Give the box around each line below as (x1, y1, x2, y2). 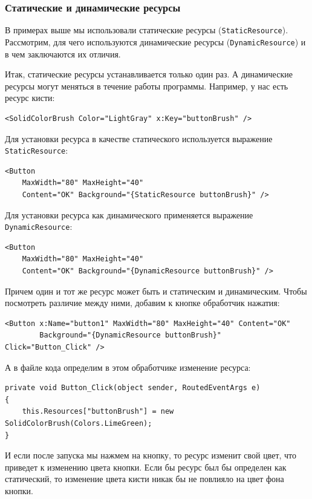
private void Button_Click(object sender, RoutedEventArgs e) (5, 383, 261, 393)
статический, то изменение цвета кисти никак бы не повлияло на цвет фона (5, 472, 284, 485)
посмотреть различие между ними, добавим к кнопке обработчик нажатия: (5, 296, 280, 309)
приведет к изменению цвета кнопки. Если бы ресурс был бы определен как (5, 460, 287, 473)
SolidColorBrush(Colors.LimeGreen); (5, 419, 152, 428)
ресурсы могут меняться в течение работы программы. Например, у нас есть (5, 79, 288, 92)
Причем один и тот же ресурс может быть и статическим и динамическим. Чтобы (5, 284, 307, 297)
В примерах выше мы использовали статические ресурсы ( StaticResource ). (5, 24, 288, 36)
